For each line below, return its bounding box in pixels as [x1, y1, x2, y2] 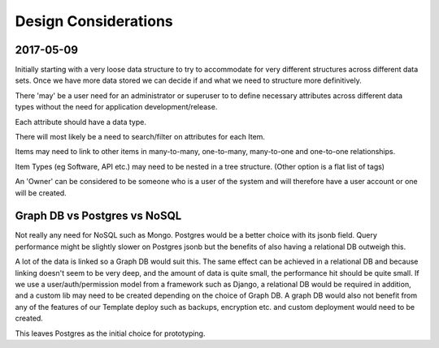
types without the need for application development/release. [15, 102, 218, 112]
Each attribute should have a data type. [15, 117, 146, 127]
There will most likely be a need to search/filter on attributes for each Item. [15, 132, 266, 142]
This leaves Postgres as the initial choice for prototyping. [15, 329, 206, 338]
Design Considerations [15, 12, 174, 30]
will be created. [15, 187, 67, 198]
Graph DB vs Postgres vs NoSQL [15, 209, 182, 223]
